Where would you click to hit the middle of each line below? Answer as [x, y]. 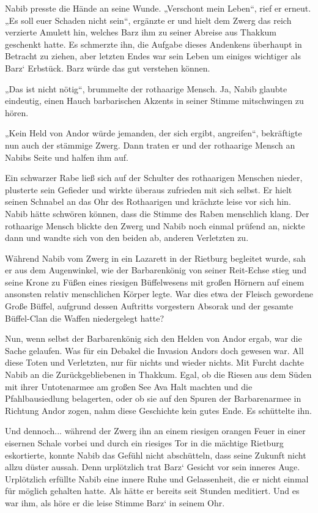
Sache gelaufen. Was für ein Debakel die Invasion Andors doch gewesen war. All [154, 350]
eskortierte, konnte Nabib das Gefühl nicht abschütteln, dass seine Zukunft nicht [156, 455]
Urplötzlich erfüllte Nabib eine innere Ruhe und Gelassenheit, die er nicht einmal [157, 478]
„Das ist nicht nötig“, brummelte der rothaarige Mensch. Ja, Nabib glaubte [146, 88]
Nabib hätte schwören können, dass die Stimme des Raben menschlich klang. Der [157, 213]
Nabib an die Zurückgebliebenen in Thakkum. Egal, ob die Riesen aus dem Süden [158, 375]
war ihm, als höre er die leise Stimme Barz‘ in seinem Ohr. [115, 502]
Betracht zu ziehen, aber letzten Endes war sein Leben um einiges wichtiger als [153, 56]
